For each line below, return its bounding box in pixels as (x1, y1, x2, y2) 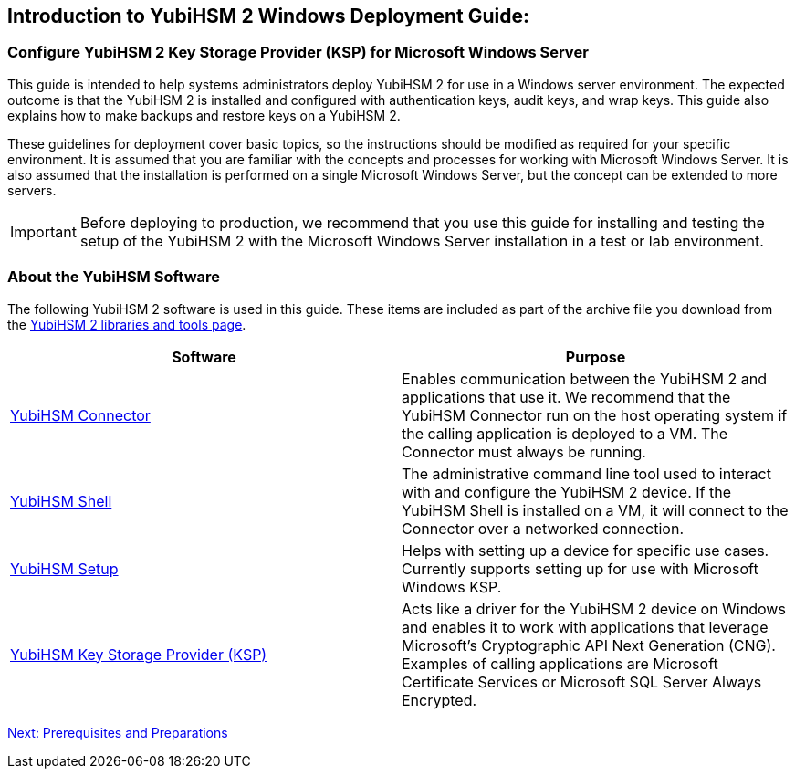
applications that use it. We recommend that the (402, 387, 731, 406)
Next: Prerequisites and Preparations (7, 724, 228, 740)
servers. (7, 182, 57, 198)
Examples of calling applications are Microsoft (402, 654, 718, 673)
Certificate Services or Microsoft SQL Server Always (402, 672, 762, 691)
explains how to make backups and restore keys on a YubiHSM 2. (7, 107, 401, 123)
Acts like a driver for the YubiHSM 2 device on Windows (402, 599, 786, 618)
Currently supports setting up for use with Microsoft (402, 559, 758, 578)
